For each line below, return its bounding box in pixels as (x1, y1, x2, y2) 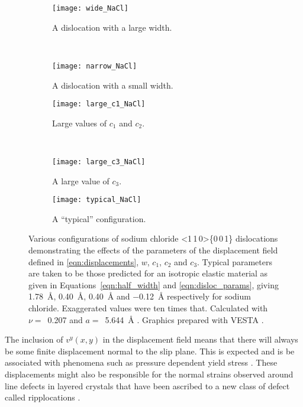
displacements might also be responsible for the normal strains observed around (5, 367, 294, 380)
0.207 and (47, 313, 83, 325)
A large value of (52, 174, 109, 187)
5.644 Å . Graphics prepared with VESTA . (105, 313, 264, 325)
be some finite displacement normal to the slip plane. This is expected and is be (5, 344, 295, 357)
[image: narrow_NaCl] (52, 61, 137, 70)
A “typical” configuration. (52, 212, 146, 224)
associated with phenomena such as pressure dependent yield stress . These (5, 356, 278, 369)
